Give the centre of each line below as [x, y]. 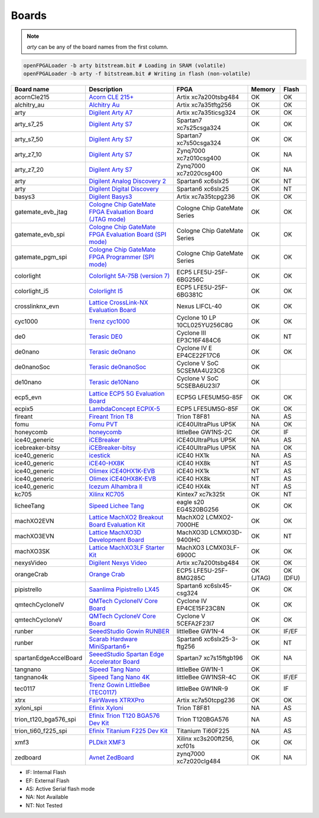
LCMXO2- [219, 517]
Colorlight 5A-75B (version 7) [129, 276]
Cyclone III [191, 333]
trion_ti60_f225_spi [41, 731]
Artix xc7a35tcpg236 [206, 197]
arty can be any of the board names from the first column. [97, 47]
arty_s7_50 [29, 139]
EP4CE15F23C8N [201, 608]
